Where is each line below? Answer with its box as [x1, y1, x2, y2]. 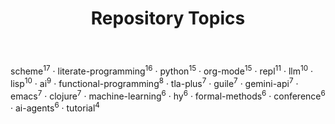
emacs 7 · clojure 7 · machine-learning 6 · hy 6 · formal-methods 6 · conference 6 [10, 88, 326, 102]
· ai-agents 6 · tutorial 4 [10, 100, 100, 114]
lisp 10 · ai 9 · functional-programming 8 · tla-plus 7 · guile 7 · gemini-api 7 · [10, 75, 299, 89]
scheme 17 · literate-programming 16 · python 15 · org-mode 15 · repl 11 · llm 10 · [10, 63, 314, 77]
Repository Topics [90, 7, 246, 30]
